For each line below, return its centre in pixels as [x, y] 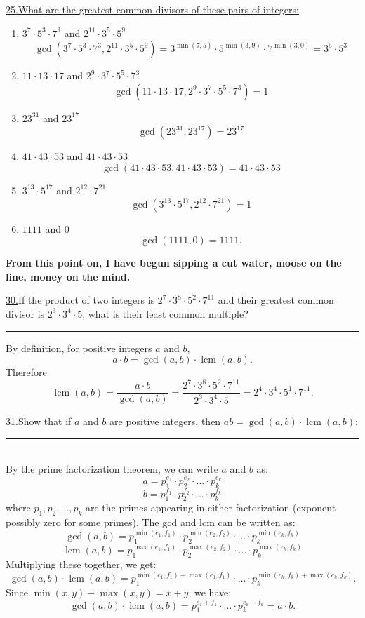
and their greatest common [276, 300]
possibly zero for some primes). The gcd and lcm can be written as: [151, 522]
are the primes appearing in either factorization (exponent [211, 508]
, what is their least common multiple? [165, 313]
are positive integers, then [165, 421]
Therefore [26, 372]
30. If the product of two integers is [80, 300]
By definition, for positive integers [79, 348]
